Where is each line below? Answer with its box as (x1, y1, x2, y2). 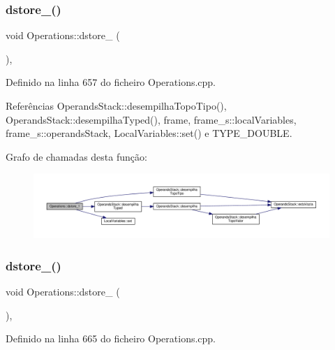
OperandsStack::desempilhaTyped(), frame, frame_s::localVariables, (6, 112, 297, 126)
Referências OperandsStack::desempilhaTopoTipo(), (6, 99, 227, 112)
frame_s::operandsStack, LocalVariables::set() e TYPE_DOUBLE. (6, 126, 292, 140)
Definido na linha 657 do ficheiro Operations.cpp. (6, 75, 216, 89)
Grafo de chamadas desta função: (6, 149, 147, 163)
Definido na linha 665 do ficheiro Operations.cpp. (6, 331, 216, 346)
